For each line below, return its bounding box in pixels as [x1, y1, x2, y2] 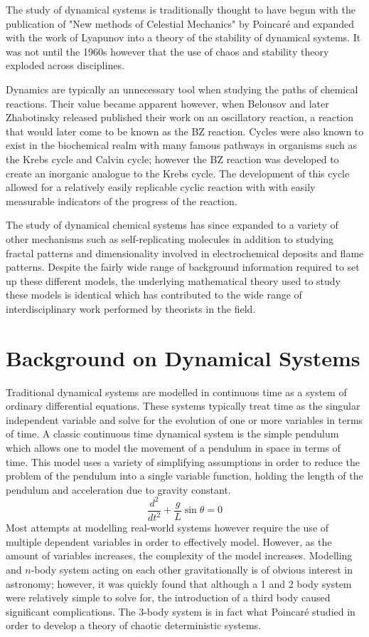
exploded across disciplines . [6, 58, 124, 73]
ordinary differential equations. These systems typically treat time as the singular [6, 398, 360, 413]
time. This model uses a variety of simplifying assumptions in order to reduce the [6, 454, 360, 469]
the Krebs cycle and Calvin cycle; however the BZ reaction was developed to [6, 151, 339, 166]
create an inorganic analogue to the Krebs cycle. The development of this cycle [6, 165, 350, 180]
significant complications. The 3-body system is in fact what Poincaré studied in [6, 604, 355, 618]
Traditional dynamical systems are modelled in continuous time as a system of [6, 384, 347, 399]
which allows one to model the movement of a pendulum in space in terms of [6, 440, 341, 455]
